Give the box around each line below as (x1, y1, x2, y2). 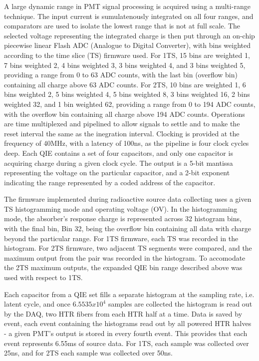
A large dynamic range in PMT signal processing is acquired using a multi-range (4, 1, 251, 11)
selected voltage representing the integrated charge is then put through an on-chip (4, 30, 255, 40)
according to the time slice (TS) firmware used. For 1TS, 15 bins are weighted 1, (4, 49, 250, 60)
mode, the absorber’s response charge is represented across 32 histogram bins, (4, 213, 242, 224)
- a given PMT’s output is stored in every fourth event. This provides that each (4, 328, 248, 338)
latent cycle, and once (4, 299, 70, 309)
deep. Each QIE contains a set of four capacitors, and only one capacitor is (4, 147, 233, 158)
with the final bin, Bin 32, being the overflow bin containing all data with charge (4, 223, 251, 234)
